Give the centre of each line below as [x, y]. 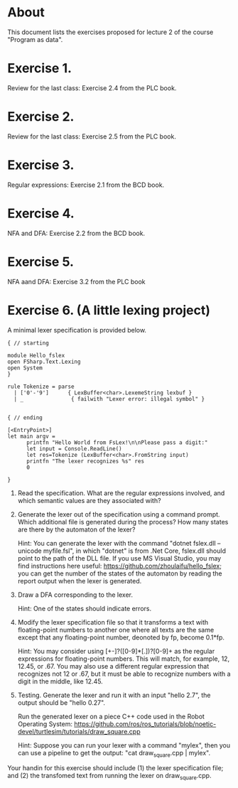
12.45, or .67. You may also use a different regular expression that [113, 666]
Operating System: [45, 724]
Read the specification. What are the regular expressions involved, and [121, 493]
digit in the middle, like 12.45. [60, 681]
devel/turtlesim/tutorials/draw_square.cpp [79, 731]
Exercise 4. [41, 213]
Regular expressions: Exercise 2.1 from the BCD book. [86, 185]
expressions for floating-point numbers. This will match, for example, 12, [123, 659]
